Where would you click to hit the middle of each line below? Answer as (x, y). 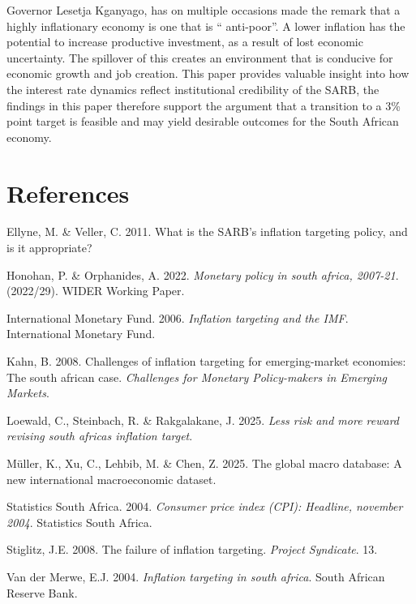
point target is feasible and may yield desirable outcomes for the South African (203, 121)
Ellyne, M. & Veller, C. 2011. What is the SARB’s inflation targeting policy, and (207, 231)
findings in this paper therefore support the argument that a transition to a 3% (204, 105)
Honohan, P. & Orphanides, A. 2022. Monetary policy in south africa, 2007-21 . (203, 274)
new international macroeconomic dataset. (112, 479)
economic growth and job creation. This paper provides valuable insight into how (208, 73)
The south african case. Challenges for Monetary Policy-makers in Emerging (197, 377)
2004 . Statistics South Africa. (79, 522)
